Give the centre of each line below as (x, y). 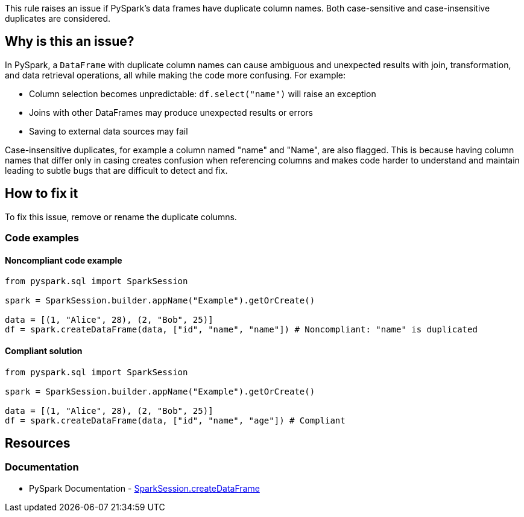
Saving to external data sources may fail (109, 131)
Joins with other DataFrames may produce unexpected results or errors (171, 112)
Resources (38, 443)
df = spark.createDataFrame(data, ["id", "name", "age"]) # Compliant (175, 420)
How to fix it (42, 194)
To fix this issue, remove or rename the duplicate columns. (121, 217)
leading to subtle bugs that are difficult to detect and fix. (116, 170)
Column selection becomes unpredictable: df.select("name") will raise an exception (203, 94)
